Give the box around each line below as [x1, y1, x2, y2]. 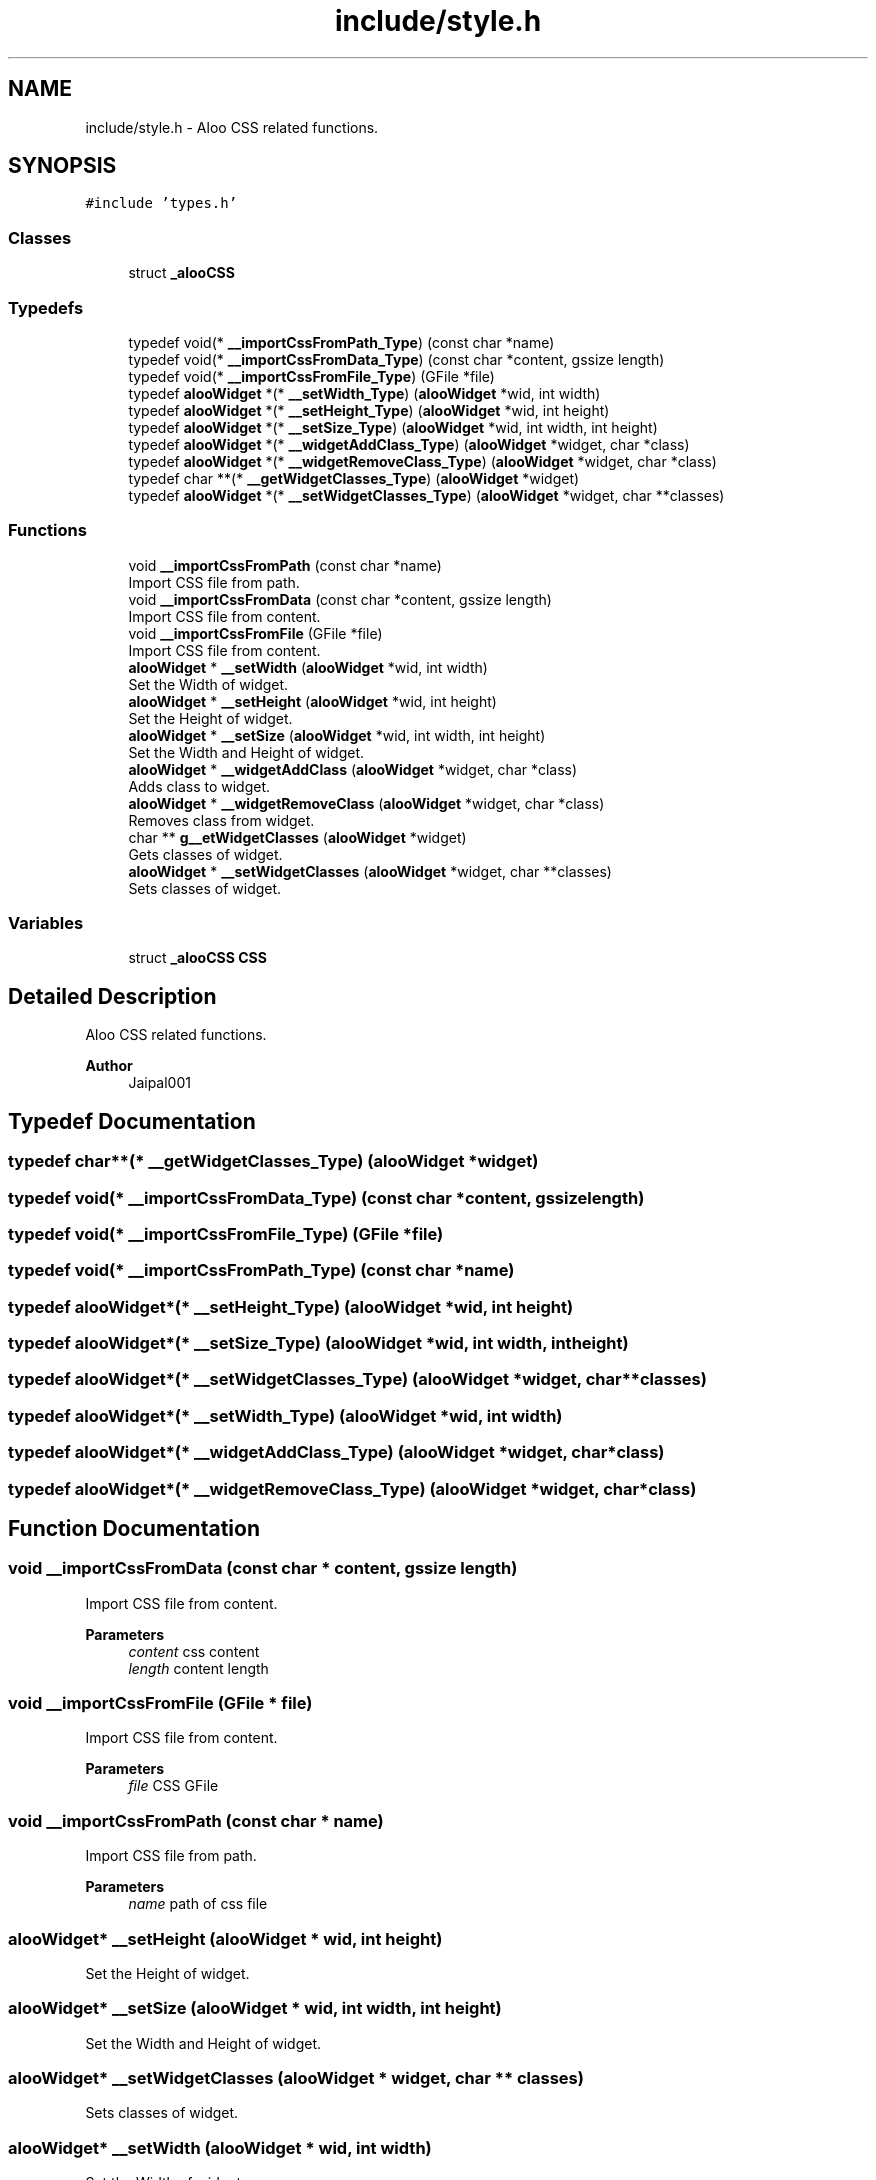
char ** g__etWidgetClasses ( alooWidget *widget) [128, 828, 467, 846]
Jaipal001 [128, 1074, 191, 1092]
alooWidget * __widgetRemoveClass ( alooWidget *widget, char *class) [128, 794, 605, 812]
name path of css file [128, 1895, 268, 1913]
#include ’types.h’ [85, 195, 238, 212]
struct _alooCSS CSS [128, 949, 267, 967]
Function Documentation [8, 1515, 260, 1541]
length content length [128, 1659, 269, 1677]
